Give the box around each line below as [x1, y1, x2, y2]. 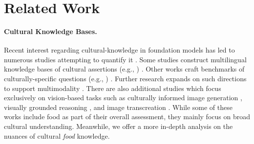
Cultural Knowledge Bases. [4, 26, 97, 36]
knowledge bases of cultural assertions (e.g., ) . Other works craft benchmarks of [4, 64, 245, 74]
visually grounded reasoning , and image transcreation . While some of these [4, 102, 233, 112]
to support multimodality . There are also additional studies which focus [4, 83, 221, 93]
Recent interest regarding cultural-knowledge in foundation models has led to [4, 45, 235, 55]
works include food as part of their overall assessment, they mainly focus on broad [4, 111, 250, 122]
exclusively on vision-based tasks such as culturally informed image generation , [4, 92, 242, 103]
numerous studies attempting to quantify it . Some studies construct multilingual [4, 54, 247, 64]
